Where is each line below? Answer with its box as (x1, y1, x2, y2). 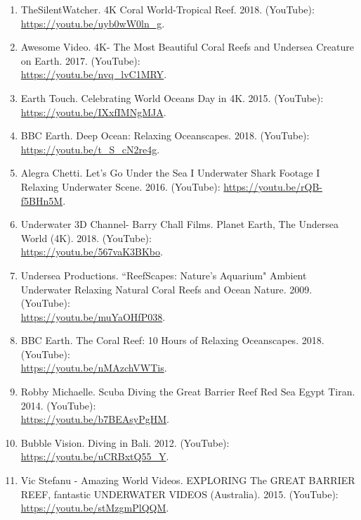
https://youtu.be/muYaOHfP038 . (20, 309, 166, 324)
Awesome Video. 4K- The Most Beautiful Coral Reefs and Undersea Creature (20, 39, 354, 54)
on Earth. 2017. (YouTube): (20, 53, 140, 68)
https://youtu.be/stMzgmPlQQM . (20, 500, 169, 515)
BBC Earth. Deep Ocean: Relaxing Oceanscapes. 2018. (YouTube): (20, 128, 310, 143)
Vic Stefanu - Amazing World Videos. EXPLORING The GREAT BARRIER (20, 473, 355, 488)
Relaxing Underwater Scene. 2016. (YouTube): (20, 179, 221, 194)
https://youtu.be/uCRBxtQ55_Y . (20, 449, 169, 464)
